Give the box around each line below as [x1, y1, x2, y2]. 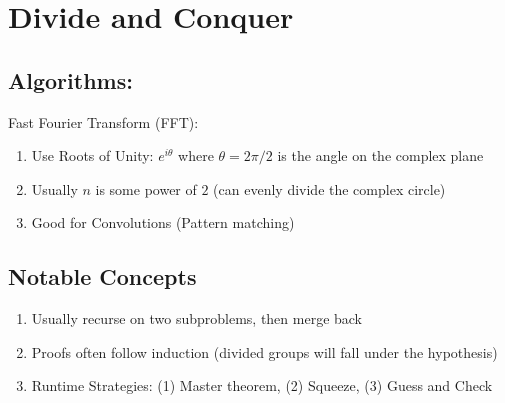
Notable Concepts [8, 261, 197, 292]
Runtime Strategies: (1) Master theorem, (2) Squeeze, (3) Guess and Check [31, 375, 493, 396]
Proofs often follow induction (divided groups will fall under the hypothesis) [31, 341, 498, 362]
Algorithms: [8, 64, 133, 95]
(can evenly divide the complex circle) [213, 178, 446, 199]
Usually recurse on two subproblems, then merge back [31, 308, 363, 329]
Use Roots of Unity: [31, 145, 154, 166]
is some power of [95, 178, 197, 199]
